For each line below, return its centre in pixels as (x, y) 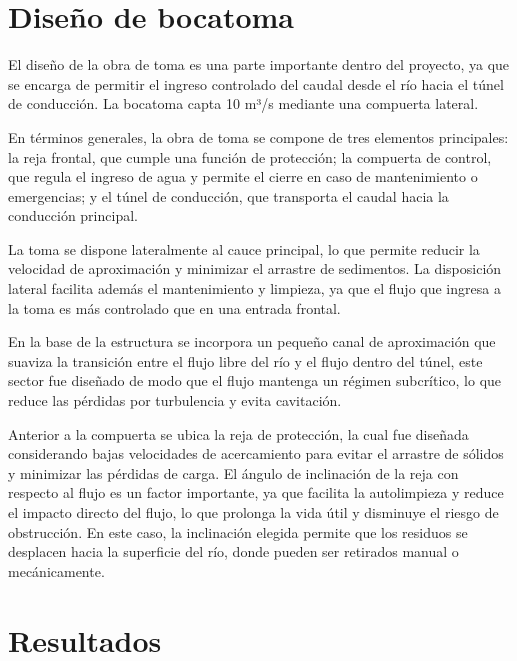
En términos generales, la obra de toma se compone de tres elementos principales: (258, 136)
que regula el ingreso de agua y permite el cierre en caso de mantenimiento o (243, 176)
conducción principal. (73, 215)
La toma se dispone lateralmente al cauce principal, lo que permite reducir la (244, 248)
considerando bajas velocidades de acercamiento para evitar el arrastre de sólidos (256, 453)
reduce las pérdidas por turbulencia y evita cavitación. (175, 400)
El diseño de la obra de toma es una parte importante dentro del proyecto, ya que (259, 64)
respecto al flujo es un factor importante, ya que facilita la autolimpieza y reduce (256, 492)
